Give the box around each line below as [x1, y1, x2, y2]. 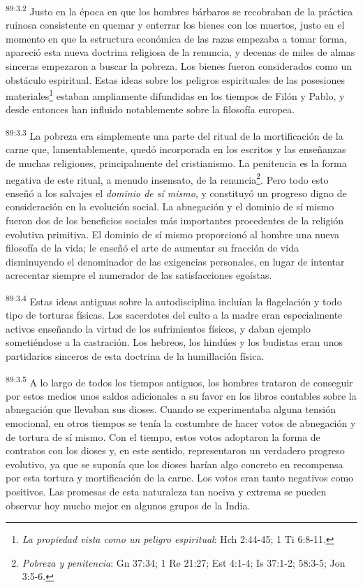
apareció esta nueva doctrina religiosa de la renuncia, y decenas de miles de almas [6, 45, 355, 59]
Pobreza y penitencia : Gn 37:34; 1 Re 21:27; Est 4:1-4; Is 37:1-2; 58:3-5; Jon [22, 555, 346, 570]
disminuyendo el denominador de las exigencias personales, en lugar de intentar [6, 254, 345, 268]
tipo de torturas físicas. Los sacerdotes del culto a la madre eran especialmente [6, 307, 343, 322]
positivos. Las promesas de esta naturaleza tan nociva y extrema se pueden [6, 484, 327, 498]
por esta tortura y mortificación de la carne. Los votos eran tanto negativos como [6, 470, 354, 485]
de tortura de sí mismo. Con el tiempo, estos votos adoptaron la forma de [6, 429, 320, 444]
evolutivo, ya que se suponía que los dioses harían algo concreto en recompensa [6, 456, 343, 471]
